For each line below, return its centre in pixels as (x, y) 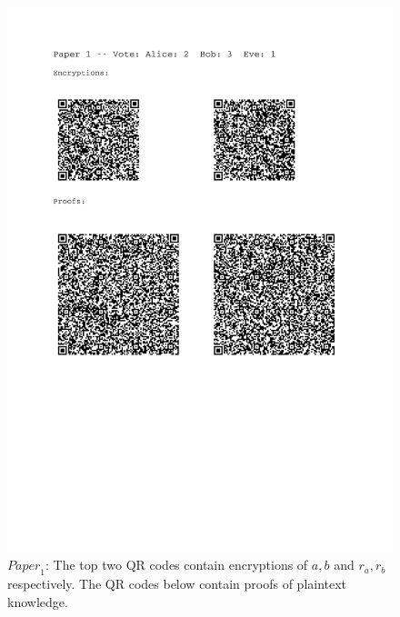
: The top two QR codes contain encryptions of (177, 565)
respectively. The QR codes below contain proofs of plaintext (177, 584)
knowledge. (38, 601)
